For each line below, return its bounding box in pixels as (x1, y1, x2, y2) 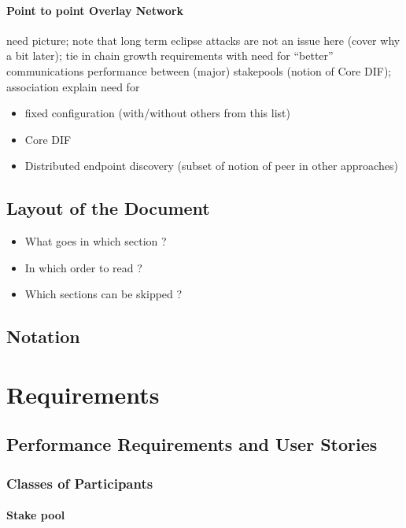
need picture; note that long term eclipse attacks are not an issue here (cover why (6, 31, 400, 48)
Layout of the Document (6, 196, 210, 220)
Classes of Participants (6, 473, 153, 493)
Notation (6, 324, 80, 349)
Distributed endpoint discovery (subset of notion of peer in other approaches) (24, 157, 398, 174)
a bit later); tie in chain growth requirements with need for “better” (6, 47, 334, 64)
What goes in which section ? (24, 233, 167, 249)
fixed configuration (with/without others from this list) (24, 105, 290, 121)
